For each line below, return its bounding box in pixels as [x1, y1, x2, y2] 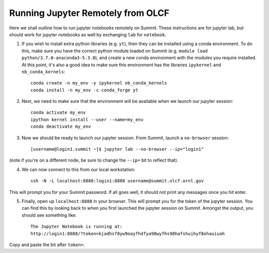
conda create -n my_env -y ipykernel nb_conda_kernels [30, 80, 167, 86]
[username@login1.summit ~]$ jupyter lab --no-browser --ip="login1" [30, 147, 204, 152]
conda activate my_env [30, 110, 86, 115]
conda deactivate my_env [30, 124, 91, 129]
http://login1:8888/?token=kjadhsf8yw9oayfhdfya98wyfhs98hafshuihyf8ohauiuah [30, 231, 225, 236]
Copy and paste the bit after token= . [9, 242, 85, 248]
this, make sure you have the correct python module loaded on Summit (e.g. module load [21, 48, 208, 54]
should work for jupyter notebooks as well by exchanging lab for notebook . [9, 31, 166, 37]
